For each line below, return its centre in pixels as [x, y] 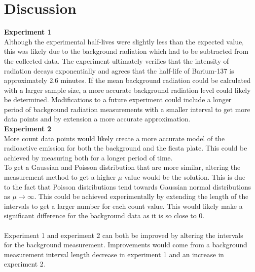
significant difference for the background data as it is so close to [100, 215]
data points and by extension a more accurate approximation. [97, 119]
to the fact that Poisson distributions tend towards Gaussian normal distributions [127, 186]
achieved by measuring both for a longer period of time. [88, 157]
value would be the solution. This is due [185, 177]
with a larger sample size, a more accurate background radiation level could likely [127, 90]
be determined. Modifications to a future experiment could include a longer [118, 99]
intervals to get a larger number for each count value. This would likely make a [123, 206]
